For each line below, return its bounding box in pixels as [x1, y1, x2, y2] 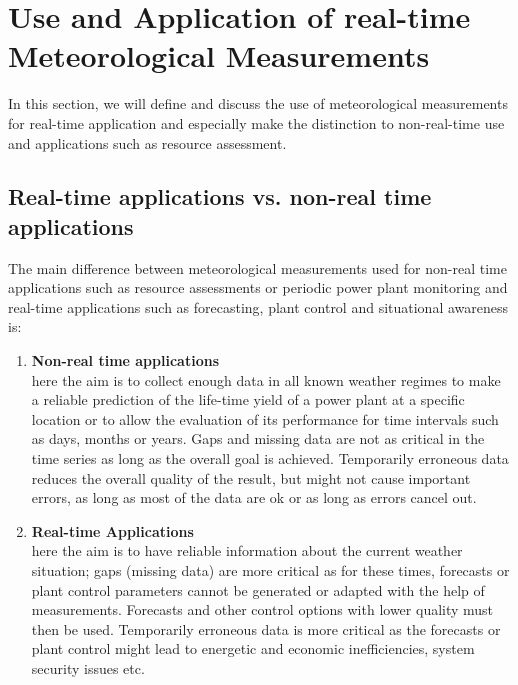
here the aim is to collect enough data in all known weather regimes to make [31, 369, 501, 390]
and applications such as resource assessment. [8, 132, 287, 153]
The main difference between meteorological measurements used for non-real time [8, 257, 507, 278]
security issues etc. [31, 657, 145, 678]
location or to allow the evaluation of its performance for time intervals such [31, 408, 499, 429]
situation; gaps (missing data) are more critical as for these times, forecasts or [31, 560, 510, 580]
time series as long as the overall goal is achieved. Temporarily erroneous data [31, 448, 509, 469]
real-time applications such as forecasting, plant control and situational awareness [8, 296, 509, 317]
